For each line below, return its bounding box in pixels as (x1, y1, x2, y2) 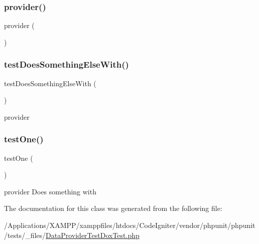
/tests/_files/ (4, 229, 46, 240)
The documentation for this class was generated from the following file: (4, 203, 222, 213)
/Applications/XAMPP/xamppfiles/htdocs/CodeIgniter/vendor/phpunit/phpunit (4, 220, 255, 230)
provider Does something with (4, 186, 96, 196)
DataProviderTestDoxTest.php (46, 229, 140, 240)
